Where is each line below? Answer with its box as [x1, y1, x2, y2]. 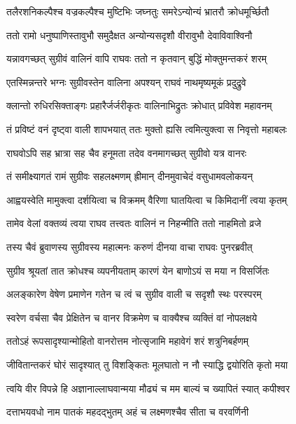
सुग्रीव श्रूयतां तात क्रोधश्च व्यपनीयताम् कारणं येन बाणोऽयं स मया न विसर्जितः [6, 263, 269, 278]
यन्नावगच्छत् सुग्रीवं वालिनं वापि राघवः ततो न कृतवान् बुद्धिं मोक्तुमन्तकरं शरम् [6, 51, 267, 66]
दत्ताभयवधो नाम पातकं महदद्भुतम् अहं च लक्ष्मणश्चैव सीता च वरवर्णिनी [6, 404, 249, 419]
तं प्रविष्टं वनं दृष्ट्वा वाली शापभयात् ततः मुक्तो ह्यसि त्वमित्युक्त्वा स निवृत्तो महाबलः [6, 121, 287, 136]
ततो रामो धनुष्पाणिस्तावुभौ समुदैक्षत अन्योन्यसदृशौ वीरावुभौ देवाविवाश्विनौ [6, 27, 253, 42]
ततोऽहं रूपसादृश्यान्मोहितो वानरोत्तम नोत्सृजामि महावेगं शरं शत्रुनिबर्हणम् [6, 334, 249, 348]
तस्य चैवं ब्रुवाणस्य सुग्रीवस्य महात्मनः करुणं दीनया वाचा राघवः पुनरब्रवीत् [6, 239, 253, 254]
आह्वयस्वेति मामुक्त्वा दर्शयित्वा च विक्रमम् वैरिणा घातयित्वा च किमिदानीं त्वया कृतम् [6, 192, 288, 207]
